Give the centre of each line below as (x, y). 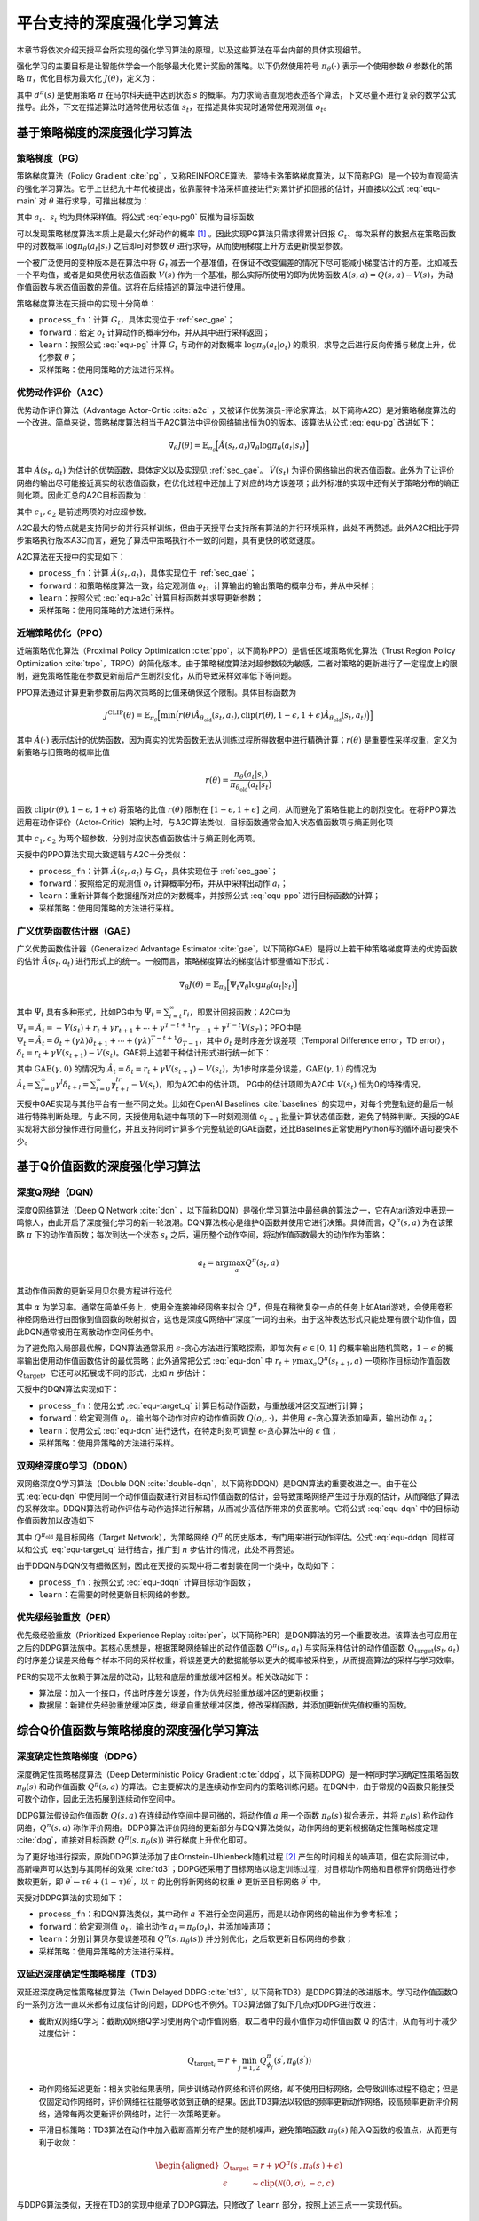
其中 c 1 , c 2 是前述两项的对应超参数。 (84, 513)
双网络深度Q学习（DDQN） (75, 1466)
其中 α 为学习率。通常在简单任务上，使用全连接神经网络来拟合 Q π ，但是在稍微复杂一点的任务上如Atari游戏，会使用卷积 (235, 1306)
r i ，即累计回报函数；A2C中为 (237, 1013)
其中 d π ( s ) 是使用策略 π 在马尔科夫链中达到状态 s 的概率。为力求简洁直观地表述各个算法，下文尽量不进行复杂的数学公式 (236, 94)
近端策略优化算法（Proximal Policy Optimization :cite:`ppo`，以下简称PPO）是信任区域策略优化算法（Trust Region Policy (236, 651)
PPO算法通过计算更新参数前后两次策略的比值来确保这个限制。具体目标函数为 (157, 692)
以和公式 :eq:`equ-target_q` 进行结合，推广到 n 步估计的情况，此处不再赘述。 (157, 1549)
